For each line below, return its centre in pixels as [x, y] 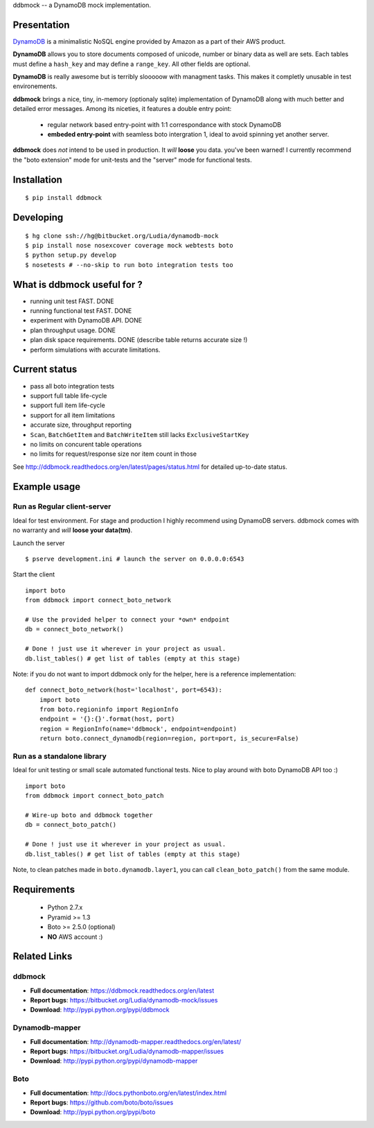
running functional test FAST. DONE [81, 311]
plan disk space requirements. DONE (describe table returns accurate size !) [139, 340]
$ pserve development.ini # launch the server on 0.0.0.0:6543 [135, 559]
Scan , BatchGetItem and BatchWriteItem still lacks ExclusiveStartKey [140, 434]
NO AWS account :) [75, 937]
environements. [35, 86]
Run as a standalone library [60, 756]
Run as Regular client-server [62, 506]
